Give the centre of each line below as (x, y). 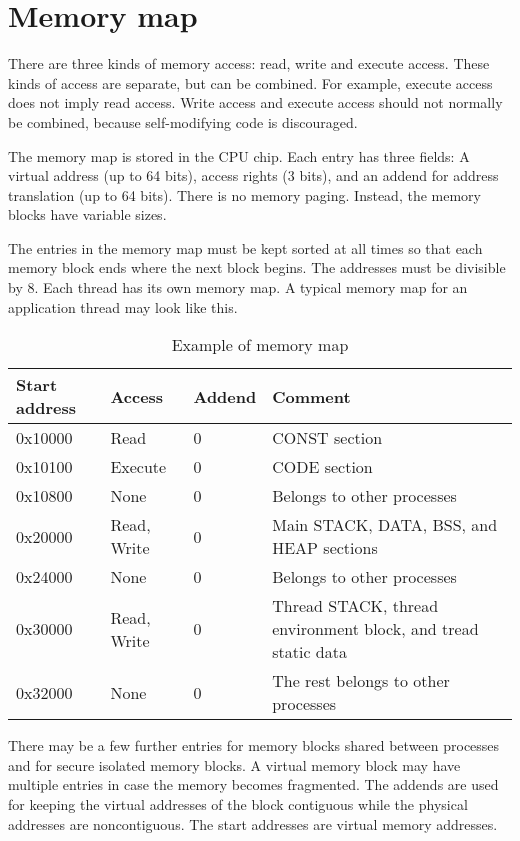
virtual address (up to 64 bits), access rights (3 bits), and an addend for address (253, 175)
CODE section (322, 467)
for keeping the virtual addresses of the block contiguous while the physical (238, 804)
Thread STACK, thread (355, 606)
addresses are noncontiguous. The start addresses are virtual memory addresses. (253, 823)
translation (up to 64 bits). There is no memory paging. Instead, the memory (244, 194)
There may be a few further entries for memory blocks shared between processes (254, 745)
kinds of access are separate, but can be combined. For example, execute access (250, 82)
